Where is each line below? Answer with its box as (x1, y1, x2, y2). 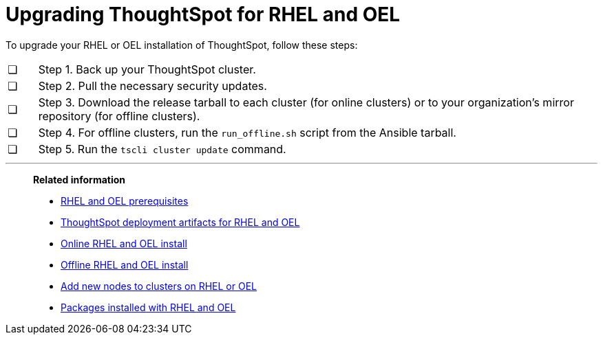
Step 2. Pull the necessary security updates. (38, 78, 267, 93)
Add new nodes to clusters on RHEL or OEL (61, 280, 257, 292)
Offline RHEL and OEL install (61, 258, 189, 271)
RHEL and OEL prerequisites (61, 194, 189, 207)
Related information (33, 173, 126, 185)
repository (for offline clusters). (38, 109, 200, 123)
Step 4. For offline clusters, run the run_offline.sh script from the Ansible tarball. (38, 125, 456, 139)
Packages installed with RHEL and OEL (61, 301, 236, 313)
